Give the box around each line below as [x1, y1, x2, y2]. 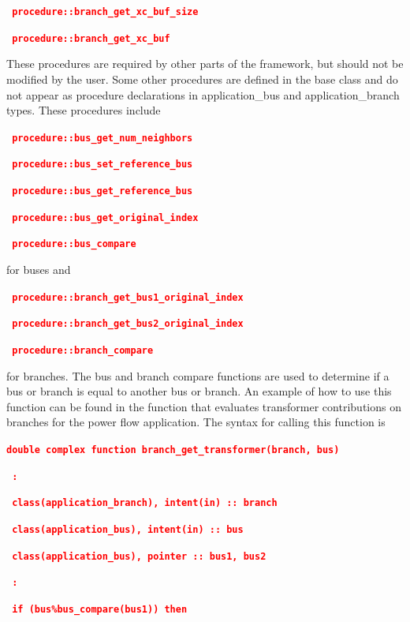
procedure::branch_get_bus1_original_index [12, 291, 244, 303]
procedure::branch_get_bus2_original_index [12, 318, 244, 330]
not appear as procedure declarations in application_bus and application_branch [6, 86, 400, 103]
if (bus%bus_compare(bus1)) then [12, 603, 188, 615]
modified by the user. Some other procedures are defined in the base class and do [6, 70, 398, 87]
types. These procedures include [6, 102, 161, 118]
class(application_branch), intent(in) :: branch [12, 497, 278, 509]
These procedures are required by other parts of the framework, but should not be [6, 55, 404, 72]
